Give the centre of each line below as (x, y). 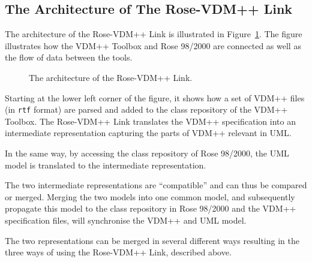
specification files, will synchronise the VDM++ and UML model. (126, 220)
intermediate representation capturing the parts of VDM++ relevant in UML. (148, 133)
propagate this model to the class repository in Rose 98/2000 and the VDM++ (151, 208)
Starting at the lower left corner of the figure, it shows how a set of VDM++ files (155, 97)
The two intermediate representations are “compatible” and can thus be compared (156, 185)
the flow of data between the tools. (69, 57)
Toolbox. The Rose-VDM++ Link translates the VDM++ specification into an (150, 121)
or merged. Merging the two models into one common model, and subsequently (150, 196)
